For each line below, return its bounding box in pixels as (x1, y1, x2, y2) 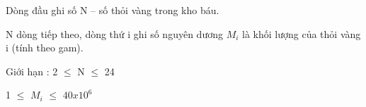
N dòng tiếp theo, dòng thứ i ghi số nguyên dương (6, 26, 223, 41)
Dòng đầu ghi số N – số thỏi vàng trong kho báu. (6, 3, 219, 17)
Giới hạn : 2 (6, 63, 58, 78)
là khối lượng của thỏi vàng (242, 26, 361, 41)
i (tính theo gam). (6, 40, 84, 55)
